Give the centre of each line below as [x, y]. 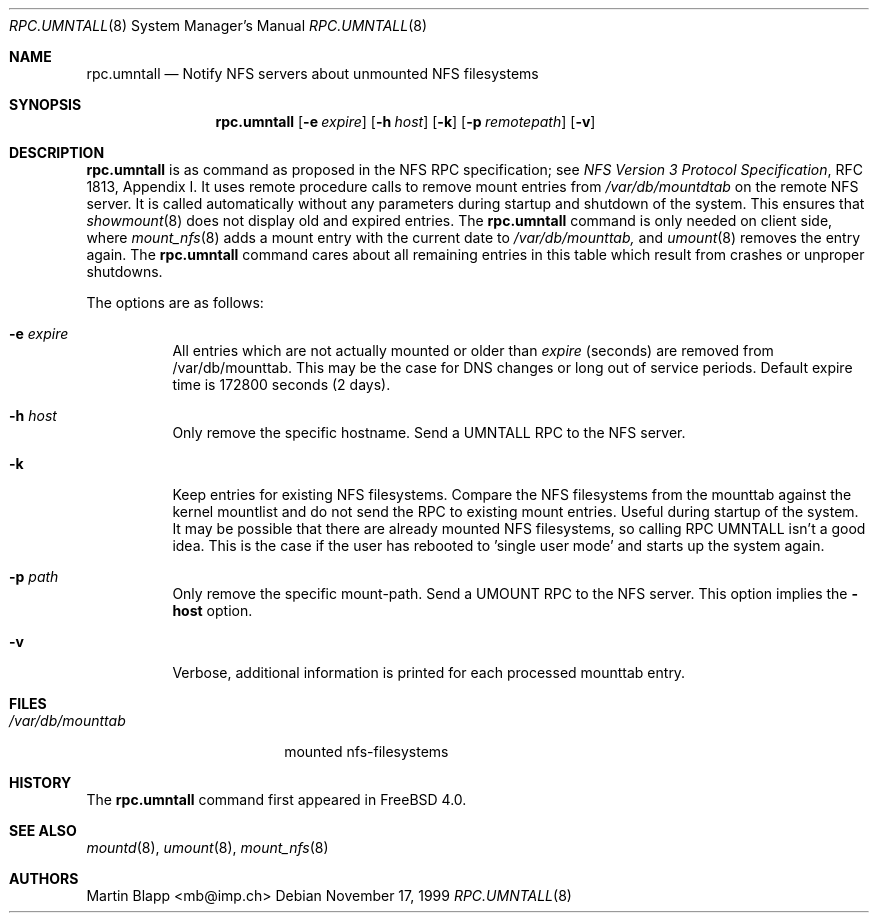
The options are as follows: [175, 302]
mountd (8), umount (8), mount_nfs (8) [207, 847]
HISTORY [40, 782]
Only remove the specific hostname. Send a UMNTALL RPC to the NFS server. [429, 432]
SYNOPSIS [45, 104]
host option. [212, 610]
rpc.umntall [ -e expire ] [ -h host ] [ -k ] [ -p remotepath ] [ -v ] [405, 121]
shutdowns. [124, 271]
